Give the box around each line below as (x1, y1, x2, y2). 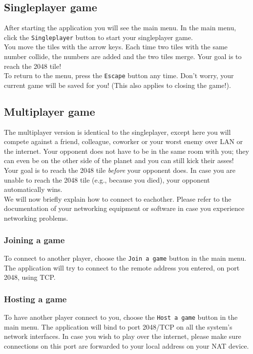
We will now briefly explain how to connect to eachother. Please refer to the (4, 193, 232, 204)
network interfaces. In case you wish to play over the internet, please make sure (4, 331, 241, 341)
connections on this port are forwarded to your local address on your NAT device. (4, 340, 249, 351)
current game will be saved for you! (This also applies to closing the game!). (4, 80, 231, 90)
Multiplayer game (4, 104, 95, 119)
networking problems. (4, 213, 68, 223)
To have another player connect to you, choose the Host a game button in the (4, 312, 238, 322)
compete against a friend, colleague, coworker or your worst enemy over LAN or (4, 136, 243, 146)
